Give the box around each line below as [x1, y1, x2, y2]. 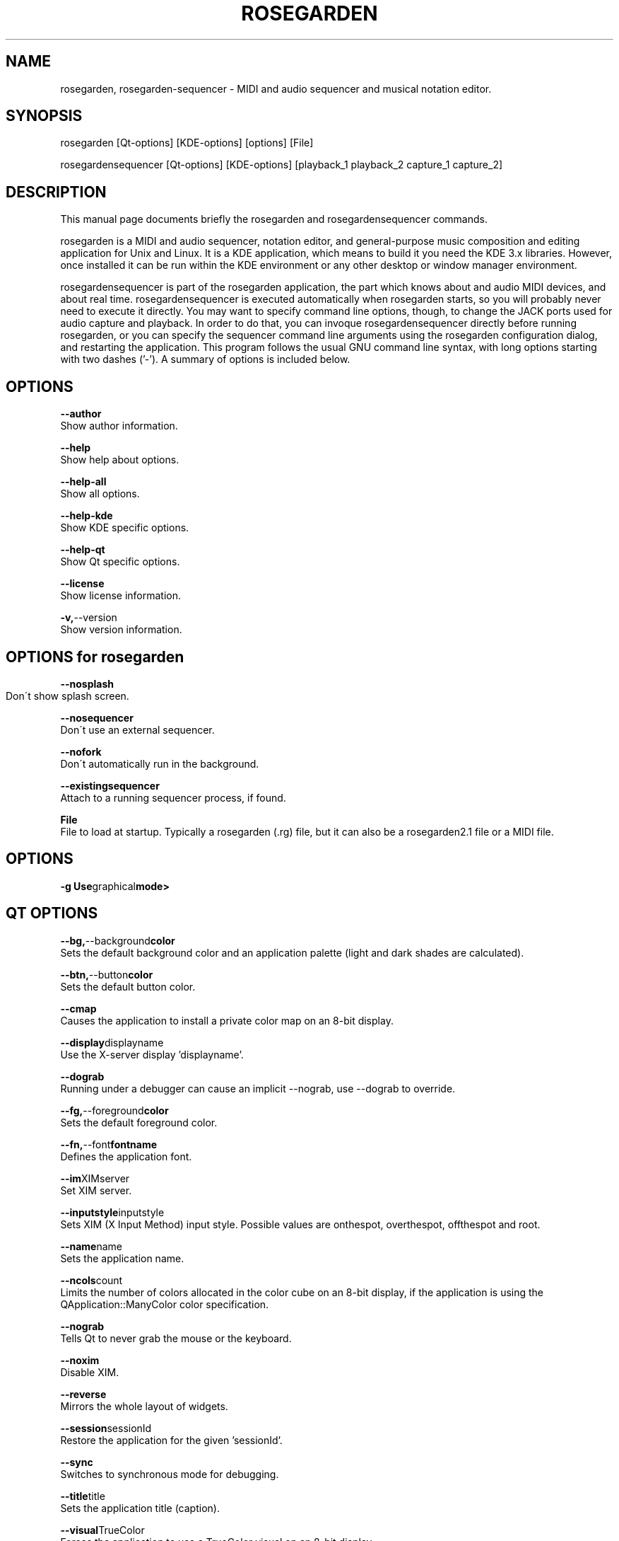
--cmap [60, 1002, 97, 1015]
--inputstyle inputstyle [60, 1206, 165, 1218]
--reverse [60, 1387, 107, 1400]
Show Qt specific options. [60, 555, 180, 568]
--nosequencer [60, 711, 134, 724]
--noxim [60, 1354, 100, 1366]
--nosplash [60, 677, 114, 690]
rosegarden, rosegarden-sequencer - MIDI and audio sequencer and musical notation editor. [60, 82, 492, 95]
